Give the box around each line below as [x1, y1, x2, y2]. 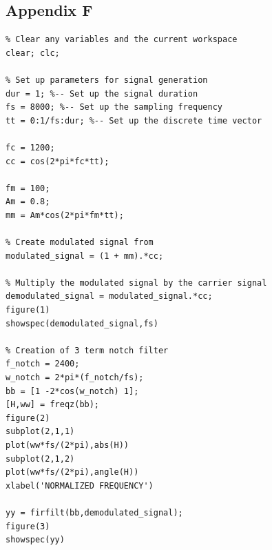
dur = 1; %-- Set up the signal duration [6, 88, 198, 99]
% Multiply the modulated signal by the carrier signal [6, 277, 267, 288]
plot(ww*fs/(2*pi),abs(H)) [6, 440, 129, 451]
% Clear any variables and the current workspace [6, 35, 238, 45]
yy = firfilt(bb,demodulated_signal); [6, 507, 183, 518]
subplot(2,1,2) [6, 453, 75, 464]
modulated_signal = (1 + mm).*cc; [6, 251, 164, 261]
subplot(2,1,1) [6, 426, 75, 437]
